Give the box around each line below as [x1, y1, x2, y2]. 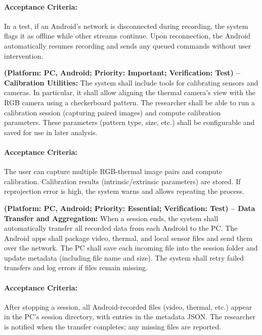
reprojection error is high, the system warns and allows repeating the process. [4, 186, 244, 196]
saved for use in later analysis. [4, 127, 98, 137]
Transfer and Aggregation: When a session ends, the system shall [4, 213, 219, 223]
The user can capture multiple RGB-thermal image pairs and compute [4, 166, 223, 177]
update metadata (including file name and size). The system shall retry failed [4, 252, 244, 263]
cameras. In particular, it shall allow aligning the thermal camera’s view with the [4, 87, 256, 98]
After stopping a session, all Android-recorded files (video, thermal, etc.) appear [4, 301, 252, 312]
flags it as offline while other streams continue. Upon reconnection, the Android [4, 30, 250, 41]
